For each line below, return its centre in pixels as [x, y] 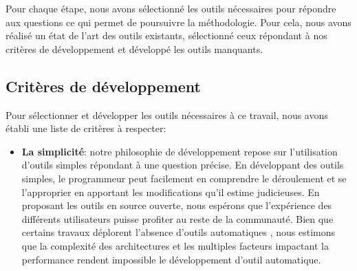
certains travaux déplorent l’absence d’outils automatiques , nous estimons [178, 232]
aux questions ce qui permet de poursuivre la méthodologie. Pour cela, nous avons [178, 22]
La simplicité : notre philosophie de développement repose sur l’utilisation [180, 151]
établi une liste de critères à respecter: [86, 128]
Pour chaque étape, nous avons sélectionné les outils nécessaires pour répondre [171, 8]
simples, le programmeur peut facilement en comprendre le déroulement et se [184, 178]
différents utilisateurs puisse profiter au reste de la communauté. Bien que [177, 218]
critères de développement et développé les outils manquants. [134, 48]
